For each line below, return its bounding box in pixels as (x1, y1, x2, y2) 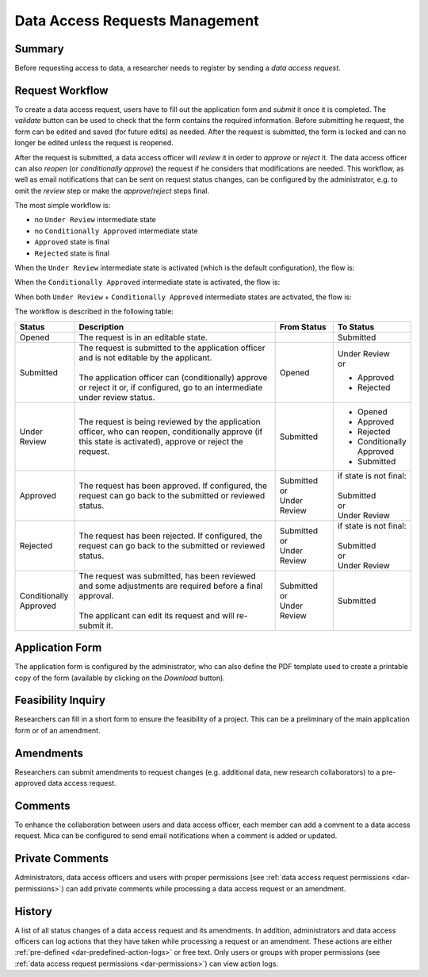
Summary (14, 42, 64, 56)
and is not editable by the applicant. (78, 352, 212, 363)
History (14, 905, 53, 918)
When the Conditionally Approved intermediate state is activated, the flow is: (14, 278, 281, 287)
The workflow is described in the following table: (14, 306, 174, 317)
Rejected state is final (34, 248, 110, 258)
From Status (279, 321, 327, 333)
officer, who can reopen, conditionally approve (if (78, 425, 263, 437)
